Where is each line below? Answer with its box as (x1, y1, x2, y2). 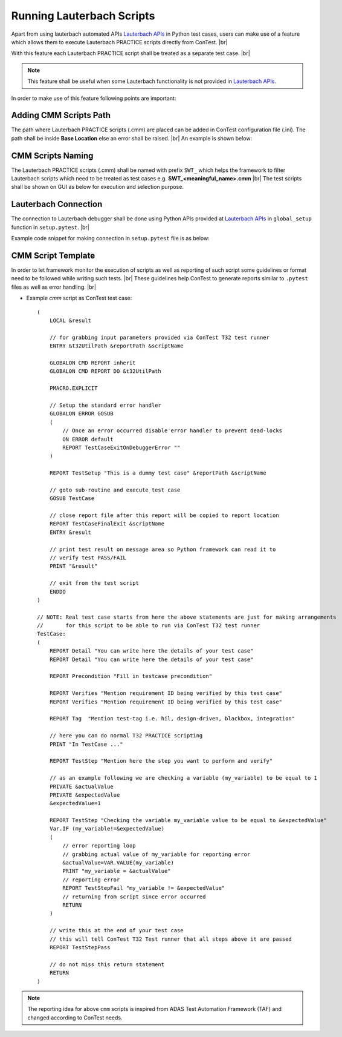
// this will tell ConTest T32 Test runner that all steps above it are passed (49, 935, 292, 943)
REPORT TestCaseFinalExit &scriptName (49, 521, 165, 527)
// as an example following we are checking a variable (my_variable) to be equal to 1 (49, 775, 317, 782)
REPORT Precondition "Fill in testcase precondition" (49, 673, 213, 680)
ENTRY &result (49, 528, 92, 536)
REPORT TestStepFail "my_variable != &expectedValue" (62, 884, 225, 892)
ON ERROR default (62, 436, 114, 443)
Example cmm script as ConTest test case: (26, 294, 132, 302)
